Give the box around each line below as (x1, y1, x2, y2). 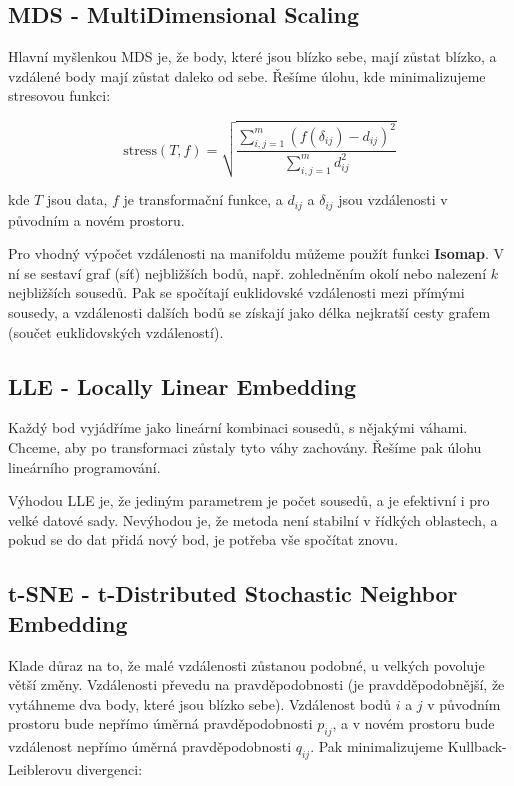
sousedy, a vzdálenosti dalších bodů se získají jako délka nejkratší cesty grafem (8, 301, 491, 322)
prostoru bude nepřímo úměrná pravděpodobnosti (8, 713, 313, 734)
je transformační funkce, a (123, 189, 283, 210)
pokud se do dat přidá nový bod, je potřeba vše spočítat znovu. (8, 529, 399, 550)
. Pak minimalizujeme (310, 736, 443, 757)
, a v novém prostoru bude (332, 713, 495, 734)
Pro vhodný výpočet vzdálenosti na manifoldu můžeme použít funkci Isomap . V (8, 243, 504, 264)
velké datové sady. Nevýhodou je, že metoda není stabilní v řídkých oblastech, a (8, 509, 498, 530)
